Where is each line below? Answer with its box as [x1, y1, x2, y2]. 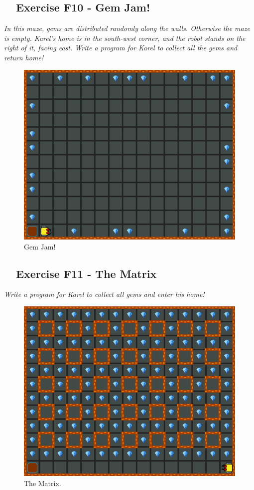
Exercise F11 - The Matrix [16, 265, 157, 281]
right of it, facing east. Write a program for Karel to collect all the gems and [4, 42, 238, 53]
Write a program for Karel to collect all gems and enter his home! [4, 289, 205, 299]
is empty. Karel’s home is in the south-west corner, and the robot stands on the [4, 32, 246, 43]
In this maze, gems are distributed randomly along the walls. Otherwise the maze [4, 23, 250, 33]
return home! [4, 52, 44, 62]
